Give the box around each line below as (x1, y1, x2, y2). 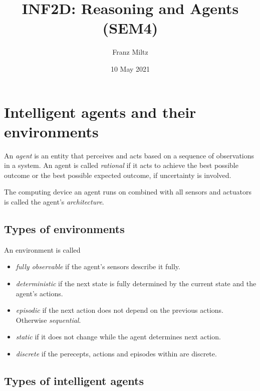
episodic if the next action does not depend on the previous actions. (16, 305, 223, 315)
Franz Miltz (112, 47, 148, 57)
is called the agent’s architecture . (4, 197, 104, 207)
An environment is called (4, 244, 81, 255)
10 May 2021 (110, 63, 150, 74)
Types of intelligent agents (4, 372, 144, 388)
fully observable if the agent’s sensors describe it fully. (16, 261, 180, 272)
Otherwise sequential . (16, 314, 81, 325)
